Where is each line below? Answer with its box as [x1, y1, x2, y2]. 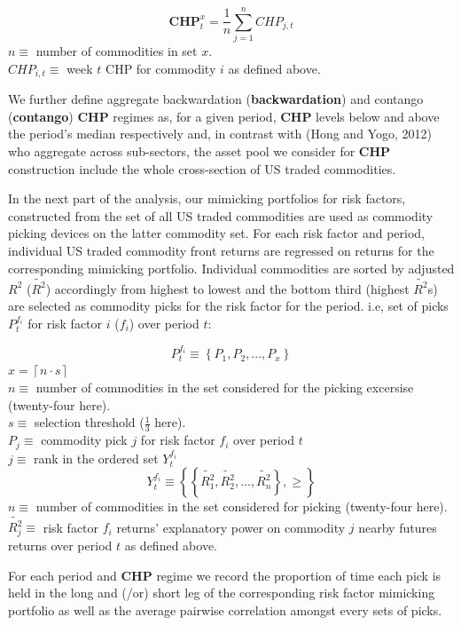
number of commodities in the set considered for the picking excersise [35, 378, 414, 397]
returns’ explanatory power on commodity [116, 518, 346, 536]
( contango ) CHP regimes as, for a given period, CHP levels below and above [8, 107, 440, 125]
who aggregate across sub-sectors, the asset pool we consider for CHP [8, 141, 391, 160]
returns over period [8, 536, 113, 555]
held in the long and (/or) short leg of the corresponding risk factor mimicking [8, 583, 435, 602]
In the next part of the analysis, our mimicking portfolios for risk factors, [8, 189, 406, 208]
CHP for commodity [105, 59, 216, 77]
